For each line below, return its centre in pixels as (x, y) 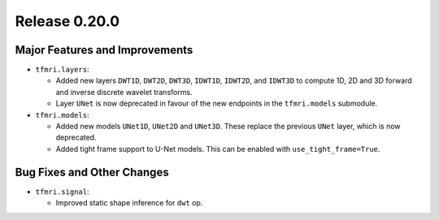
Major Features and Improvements (104, 50)
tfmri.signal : (62, 192)
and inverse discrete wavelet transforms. (124, 92)
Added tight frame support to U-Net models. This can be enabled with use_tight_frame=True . (218, 149)
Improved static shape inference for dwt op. (129, 203)
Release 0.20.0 (67, 21)
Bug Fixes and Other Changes (92, 172)
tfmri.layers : (62, 70)
